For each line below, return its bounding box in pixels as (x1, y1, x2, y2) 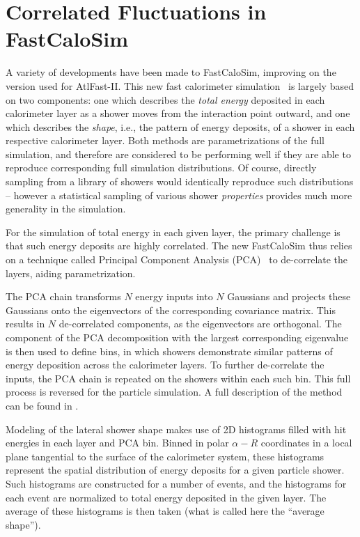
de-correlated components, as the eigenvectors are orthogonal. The (58, 316, 342, 331)
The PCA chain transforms (6, 289, 121, 304)
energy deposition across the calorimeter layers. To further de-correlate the (6, 357, 324, 372)
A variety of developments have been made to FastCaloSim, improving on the (6, 65, 336, 79)
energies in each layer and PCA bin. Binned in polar (6, 435, 229, 450)
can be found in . (6, 398, 79, 412)
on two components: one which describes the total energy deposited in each (6, 92, 325, 107)
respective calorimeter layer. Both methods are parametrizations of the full (6, 133, 325, 148)
